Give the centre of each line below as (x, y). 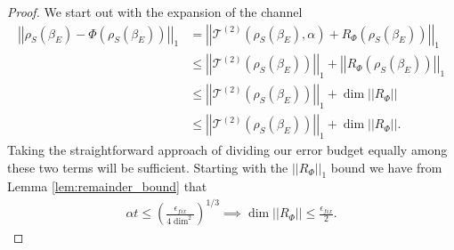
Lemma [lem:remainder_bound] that (107, 186)
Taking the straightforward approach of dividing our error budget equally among (227, 149)
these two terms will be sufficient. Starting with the (148, 167)
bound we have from (386, 167)
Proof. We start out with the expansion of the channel (155, 12)
